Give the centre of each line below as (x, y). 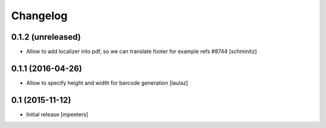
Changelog (39, 16)
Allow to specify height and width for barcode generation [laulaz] (107, 83)
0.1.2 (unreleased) (46, 37)
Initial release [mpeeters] (57, 114)
